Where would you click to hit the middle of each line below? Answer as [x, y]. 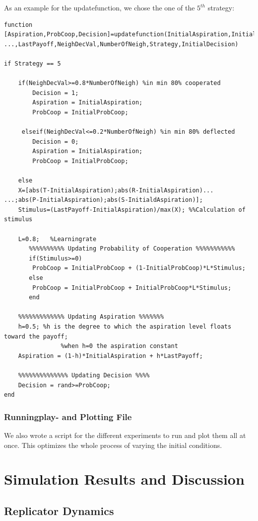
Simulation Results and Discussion [124, 479]
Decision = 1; [56, 93]
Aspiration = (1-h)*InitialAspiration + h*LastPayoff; [110, 356]
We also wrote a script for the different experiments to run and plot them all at [125, 435]
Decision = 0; [56, 141]
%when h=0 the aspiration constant [119, 346]
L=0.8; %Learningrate [57, 239]
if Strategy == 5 [32, 63]
